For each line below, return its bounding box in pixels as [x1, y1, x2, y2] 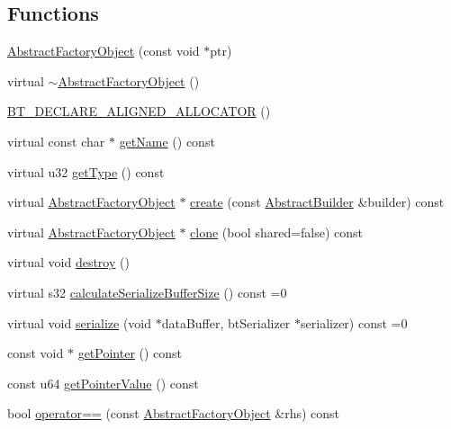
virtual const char [7, 131, 105, 150]
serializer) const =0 [301, 313, 408, 332]
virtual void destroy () [7, 253, 130, 272]
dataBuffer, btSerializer [161, 313, 291, 332]
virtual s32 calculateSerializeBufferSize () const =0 [7, 282, 287, 301]
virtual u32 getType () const [7, 162, 165, 181]
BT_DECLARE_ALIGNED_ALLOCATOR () [7, 102, 271, 121]
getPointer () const [77, 344, 183, 362]
